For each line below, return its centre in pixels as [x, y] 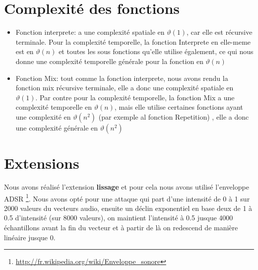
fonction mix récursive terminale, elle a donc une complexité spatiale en [125, 88]
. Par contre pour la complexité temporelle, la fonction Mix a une [135, 97]
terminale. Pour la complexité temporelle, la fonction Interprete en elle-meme [133, 41]
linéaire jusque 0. [30, 237]
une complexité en [43, 116]
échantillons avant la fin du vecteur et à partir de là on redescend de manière [121, 228]
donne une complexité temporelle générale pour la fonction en [109, 61]
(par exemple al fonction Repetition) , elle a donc [174, 116]
